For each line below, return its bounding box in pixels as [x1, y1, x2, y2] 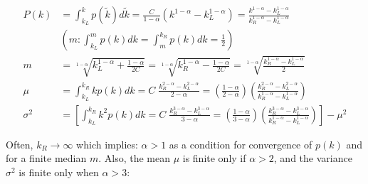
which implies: [76, 136, 138, 151]
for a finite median [6, 151, 87, 166]
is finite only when [19, 165, 99, 180]
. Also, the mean [98, 151, 170, 166]
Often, [6, 136, 33, 151]
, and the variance [273, 151, 352, 166]
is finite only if [182, 151, 246, 166]
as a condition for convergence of [169, 136, 312, 151]
